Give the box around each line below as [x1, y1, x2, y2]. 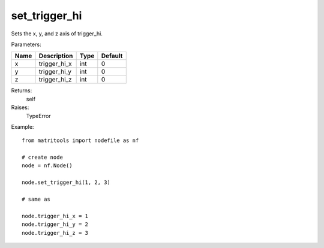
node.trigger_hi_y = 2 [22, 221, 89, 228]
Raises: [11, 104, 29, 111]
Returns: [11, 87, 32, 94]
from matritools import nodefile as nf [22, 137, 139, 144]
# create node [22, 154, 63, 161]
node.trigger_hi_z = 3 [22, 229, 89, 236]
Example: [11, 123, 34, 130]
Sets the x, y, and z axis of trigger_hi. [11, 30, 103, 37]
